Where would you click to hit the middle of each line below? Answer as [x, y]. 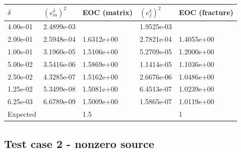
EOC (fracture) [206, 12]
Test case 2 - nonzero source [79, 143]
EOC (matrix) [108, 12]
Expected [22, 114]
